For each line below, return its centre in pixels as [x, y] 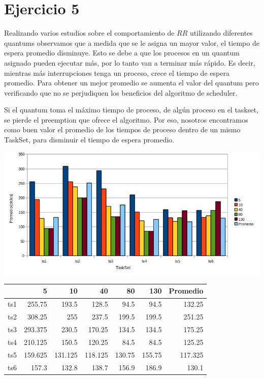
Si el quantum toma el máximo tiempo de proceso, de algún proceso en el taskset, [131, 110]
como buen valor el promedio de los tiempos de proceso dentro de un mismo [122, 129]
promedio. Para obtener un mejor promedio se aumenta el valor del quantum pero [131, 83]
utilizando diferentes [221, 33]
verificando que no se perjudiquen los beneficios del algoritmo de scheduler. [121, 92]
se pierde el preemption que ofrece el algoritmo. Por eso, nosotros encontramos [126, 119]
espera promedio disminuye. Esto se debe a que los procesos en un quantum [122, 53]
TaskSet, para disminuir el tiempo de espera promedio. [89, 140]
